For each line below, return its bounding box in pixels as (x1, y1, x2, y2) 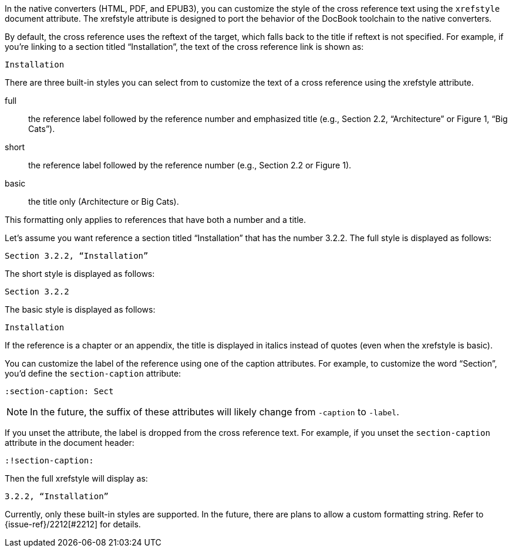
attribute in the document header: (5, 438, 134, 448)
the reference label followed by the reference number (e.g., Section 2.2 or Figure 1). (28, 160, 352, 170)
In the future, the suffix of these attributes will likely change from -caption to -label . (30, 406, 399, 418)
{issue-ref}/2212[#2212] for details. (5, 519, 141, 529)
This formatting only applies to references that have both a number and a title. (5, 215, 306, 225)
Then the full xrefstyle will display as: (5, 473, 148, 483)
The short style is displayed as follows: (5, 269, 155, 279)
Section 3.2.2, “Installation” (5, 251, 149, 260)
